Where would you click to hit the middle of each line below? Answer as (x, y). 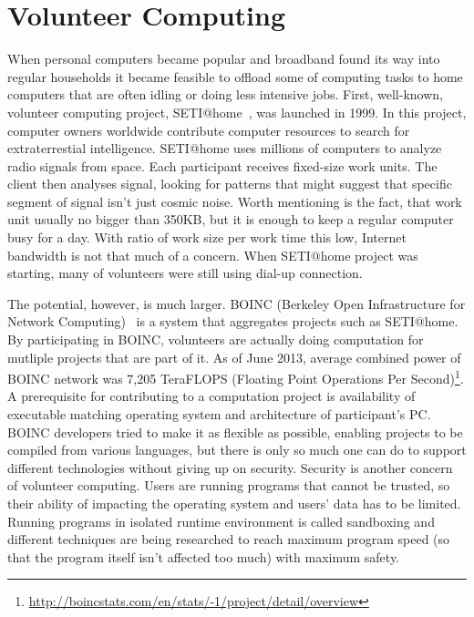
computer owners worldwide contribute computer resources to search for (209, 130)
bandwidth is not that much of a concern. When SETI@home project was (213, 255)
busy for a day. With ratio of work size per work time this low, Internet (207, 237)
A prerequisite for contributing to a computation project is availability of (211, 396)
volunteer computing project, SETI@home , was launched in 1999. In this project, (237, 112)
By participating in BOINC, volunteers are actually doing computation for (216, 339)
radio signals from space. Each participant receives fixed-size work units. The (222, 165)
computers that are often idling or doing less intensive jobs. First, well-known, (225, 94)
